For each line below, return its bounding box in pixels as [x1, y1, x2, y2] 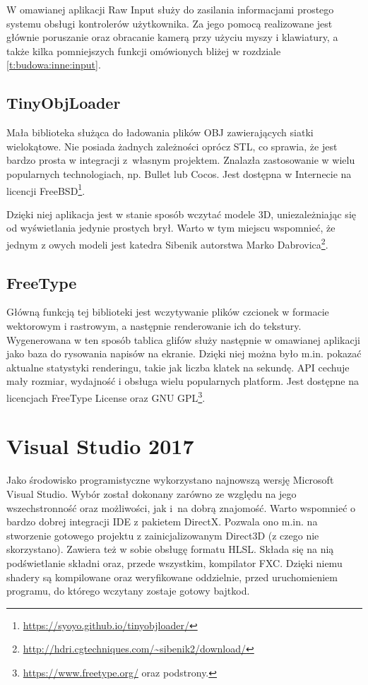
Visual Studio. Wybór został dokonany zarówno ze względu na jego [6, 486, 297, 501]
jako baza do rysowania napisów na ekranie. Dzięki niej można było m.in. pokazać [6, 346, 362, 361]
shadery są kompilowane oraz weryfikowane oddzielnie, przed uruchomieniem [6, 569, 338, 584]
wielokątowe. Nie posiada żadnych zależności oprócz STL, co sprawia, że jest [6, 138, 338, 153]
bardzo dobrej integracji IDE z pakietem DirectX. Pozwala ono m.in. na [6, 514, 318, 529]
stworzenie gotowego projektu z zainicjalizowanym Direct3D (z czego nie [6, 528, 319, 542]
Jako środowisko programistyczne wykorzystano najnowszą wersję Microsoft [6, 472, 334, 487]
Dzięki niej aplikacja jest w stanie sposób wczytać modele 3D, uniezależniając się [6, 206, 356, 221]
